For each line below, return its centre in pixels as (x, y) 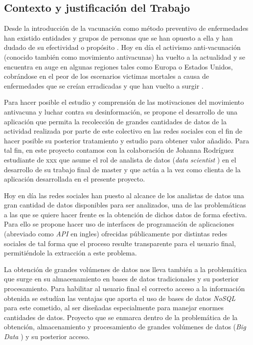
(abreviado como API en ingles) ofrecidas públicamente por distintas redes (116, 234)
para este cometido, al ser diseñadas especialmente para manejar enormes (114, 308)
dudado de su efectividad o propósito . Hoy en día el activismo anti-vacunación (122, 47)
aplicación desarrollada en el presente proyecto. (75, 179)
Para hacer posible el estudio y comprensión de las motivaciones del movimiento (124, 102)
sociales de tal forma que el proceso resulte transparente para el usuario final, (120, 243)
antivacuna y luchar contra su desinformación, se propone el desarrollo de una (121, 111)
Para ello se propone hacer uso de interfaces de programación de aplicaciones (119, 224)
